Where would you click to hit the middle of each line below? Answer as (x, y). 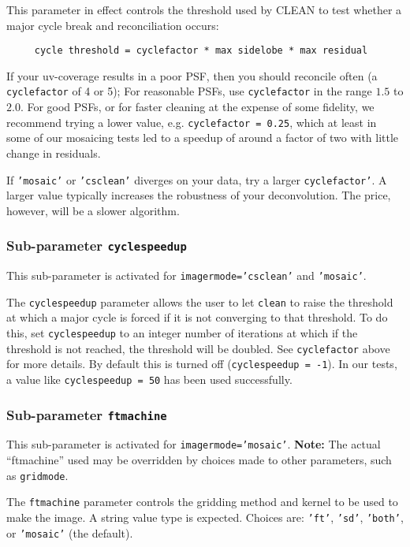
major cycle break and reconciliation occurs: (113, 25)
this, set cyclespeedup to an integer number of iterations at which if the (182, 333)
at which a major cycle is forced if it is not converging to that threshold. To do (197, 317)
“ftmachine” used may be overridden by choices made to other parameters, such (199, 460)
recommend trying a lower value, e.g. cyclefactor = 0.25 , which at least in (192, 122)
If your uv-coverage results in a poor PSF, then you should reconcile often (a (192, 75)
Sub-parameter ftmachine (87, 414)
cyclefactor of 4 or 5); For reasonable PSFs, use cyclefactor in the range (189, 91)
